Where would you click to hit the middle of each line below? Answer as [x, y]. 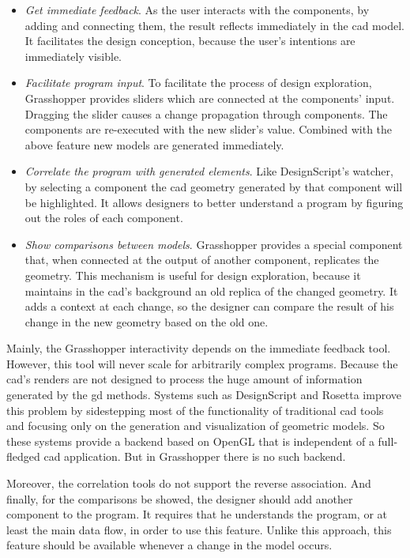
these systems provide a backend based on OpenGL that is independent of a [190, 441]
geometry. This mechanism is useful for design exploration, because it [193, 275]
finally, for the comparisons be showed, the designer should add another [180, 498]
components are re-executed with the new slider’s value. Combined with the [209, 129]
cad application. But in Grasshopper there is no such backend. [195, 456]
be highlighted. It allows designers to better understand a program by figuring [214, 202]
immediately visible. [73, 56]
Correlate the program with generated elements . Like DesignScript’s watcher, [209, 171]
